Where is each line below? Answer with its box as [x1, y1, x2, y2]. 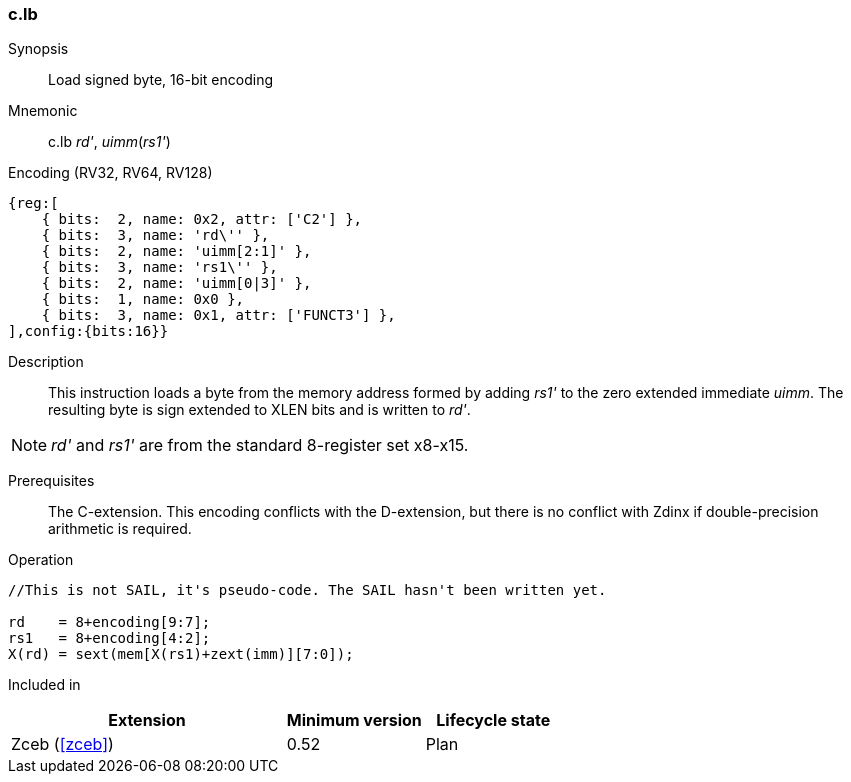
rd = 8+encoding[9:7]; [8, 614, 211, 631]
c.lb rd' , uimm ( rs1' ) [48, 133, 171, 151]
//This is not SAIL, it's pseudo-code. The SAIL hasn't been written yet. [8, 582, 607, 599]
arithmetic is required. [48, 520, 192, 538]
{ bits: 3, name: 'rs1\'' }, [41, 259, 278, 276]
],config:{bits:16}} [8, 323, 169, 340]
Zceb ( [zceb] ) [11, 734, 114, 755]
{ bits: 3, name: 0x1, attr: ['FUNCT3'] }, [41, 307, 396, 324]
